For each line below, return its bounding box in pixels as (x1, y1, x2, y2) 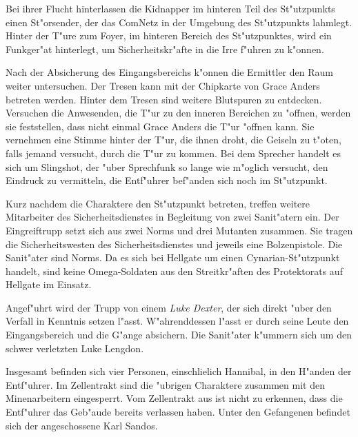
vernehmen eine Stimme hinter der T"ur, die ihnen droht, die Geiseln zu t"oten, (6, 132, 341, 147)
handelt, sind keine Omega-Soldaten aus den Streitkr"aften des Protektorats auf (6, 263, 343, 278)
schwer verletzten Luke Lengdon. (6, 341, 144, 355)
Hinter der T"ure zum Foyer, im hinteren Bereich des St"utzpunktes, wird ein (6, 28, 332, 43)
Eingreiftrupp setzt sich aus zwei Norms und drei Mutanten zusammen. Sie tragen (6, 223, 353, 237)
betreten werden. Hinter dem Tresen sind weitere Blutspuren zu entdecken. (6, 92, 322, 106)
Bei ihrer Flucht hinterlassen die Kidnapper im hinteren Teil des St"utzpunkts (6, 1, 335, 15)
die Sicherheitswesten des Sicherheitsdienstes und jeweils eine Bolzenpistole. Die (6, 236, 343, 251)
